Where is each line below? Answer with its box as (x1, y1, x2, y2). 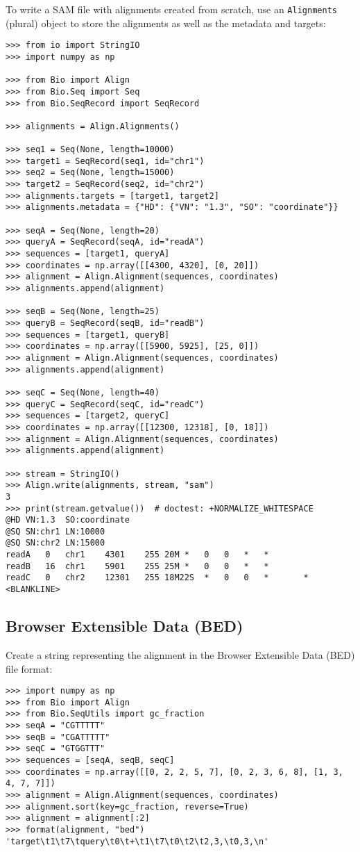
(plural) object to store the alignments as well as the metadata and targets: (6, 15, 326, 30)
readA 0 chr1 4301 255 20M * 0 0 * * (6, 550, 269, 560)
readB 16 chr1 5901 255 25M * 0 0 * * (6, 561, 269, 571)
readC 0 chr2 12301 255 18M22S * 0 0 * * (6, 573, 309, 583)
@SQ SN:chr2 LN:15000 (6, 538, 105, 548)
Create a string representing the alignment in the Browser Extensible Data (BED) (6, 647, 355, 662)
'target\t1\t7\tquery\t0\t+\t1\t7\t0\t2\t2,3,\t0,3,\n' (6, 836, 269, 846)
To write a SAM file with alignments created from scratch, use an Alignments (6, 2, 337, 16)
